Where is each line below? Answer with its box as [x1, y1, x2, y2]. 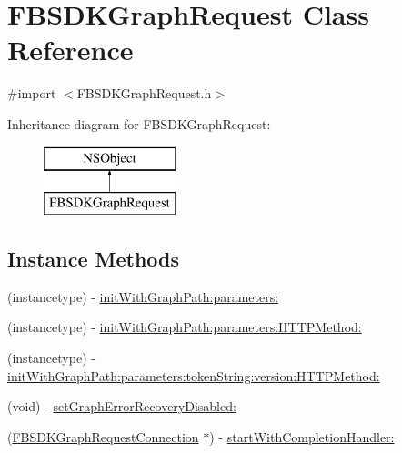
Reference [7, 31, 134, 68]
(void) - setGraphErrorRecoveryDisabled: [7, 397, 236, 416]
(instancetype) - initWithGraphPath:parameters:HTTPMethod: [7, 317, 362, 337]
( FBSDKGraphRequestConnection [7, 427, 199, 446]
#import [7, 84, 56, 103]
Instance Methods [7, 245, 179, 273]
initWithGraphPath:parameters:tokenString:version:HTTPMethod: [7, 366, 380, 385]
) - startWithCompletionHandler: [209, 427, 395, 446]
